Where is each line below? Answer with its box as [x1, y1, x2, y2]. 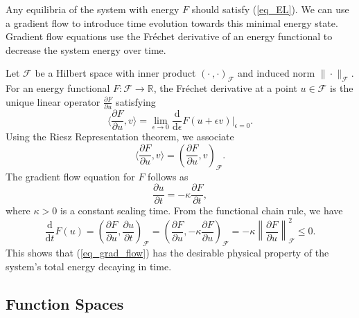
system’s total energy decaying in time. [6, 259, 172, 273]
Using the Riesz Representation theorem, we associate [6, 129, 234, 144]
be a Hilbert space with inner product [35, 66, 196, 80]
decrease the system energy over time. [6, 42, 166, 57]
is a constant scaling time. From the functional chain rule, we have [60, 203, 343, 218]
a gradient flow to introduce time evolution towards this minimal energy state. [6, 15, 338, 30]
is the [329, 81, 353, 95]
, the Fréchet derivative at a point [153, 81, 297, 95]
